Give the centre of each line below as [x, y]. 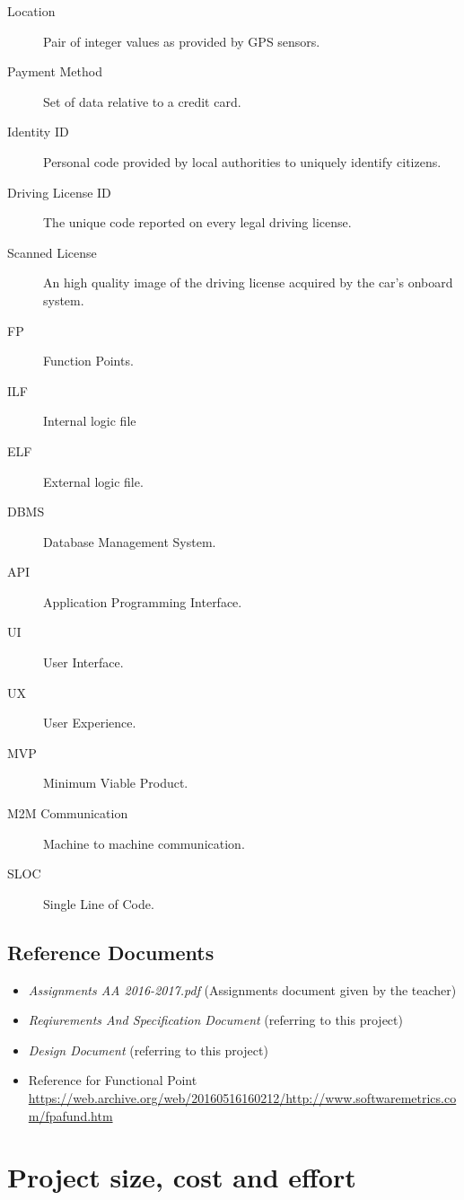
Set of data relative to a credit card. [142, 101]
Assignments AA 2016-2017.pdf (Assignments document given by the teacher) [242, 989]
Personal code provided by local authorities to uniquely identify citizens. [242, 161]
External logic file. [93, 481]
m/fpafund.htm [70, 1115]
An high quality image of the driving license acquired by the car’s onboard [248, 282]
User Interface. [83, 662]
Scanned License [52, 252]
